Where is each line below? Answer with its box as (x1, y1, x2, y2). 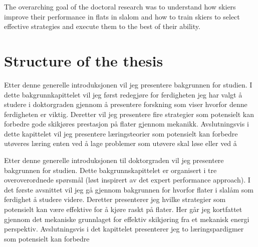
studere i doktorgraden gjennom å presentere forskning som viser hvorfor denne (4, 99, 247, 109)
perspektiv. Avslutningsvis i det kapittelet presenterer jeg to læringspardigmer (4, 223, 244, 234)
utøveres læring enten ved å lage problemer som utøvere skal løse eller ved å (4, 138, 237, 148)
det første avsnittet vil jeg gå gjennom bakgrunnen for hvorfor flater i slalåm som (4, 184, 253, 194)
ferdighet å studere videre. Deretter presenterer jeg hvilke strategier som (4, 194, 226, 204)
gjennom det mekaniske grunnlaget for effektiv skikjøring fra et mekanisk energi (4, 213, 249, 224)
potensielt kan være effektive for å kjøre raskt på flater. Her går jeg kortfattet (4, 204, 242, 214)
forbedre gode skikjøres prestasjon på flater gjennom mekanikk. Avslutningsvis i (4, 118, 249, 129)
